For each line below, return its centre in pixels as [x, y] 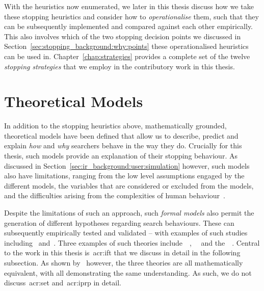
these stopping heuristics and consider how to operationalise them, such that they [131, 16]
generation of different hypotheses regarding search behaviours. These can [119, 222]
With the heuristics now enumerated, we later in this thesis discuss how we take [129, 6]
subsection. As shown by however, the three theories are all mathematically [124, 262]
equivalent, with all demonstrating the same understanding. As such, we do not [128, 272]
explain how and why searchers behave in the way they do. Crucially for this [123, 146]
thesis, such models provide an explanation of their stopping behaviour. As [121, 156]
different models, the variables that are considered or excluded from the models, [129, 185]
